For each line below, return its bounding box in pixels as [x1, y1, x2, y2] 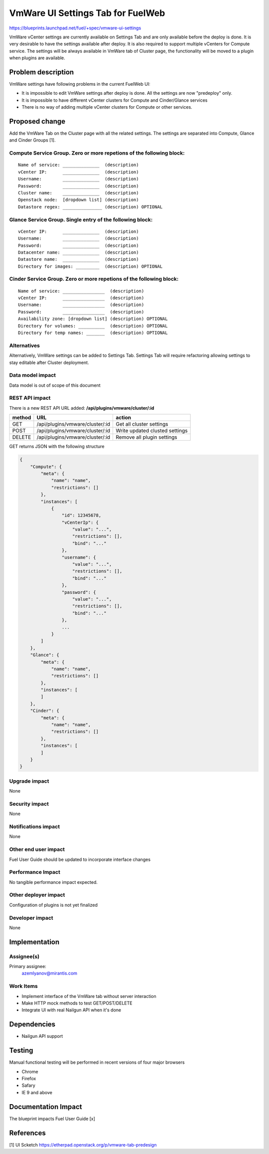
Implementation [9, 938, 60, 946]
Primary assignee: [9, 964, 47, 970]
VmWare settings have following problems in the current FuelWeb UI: [9, 81, 150, 87]
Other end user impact [9, 846, 65, 853]
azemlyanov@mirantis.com [21, 970, 77, 977]
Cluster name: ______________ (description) [18, 190, 139, 195]
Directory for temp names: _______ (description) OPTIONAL [18, 330, 168, 335]
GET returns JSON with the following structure [9, 444, 105, 450]
